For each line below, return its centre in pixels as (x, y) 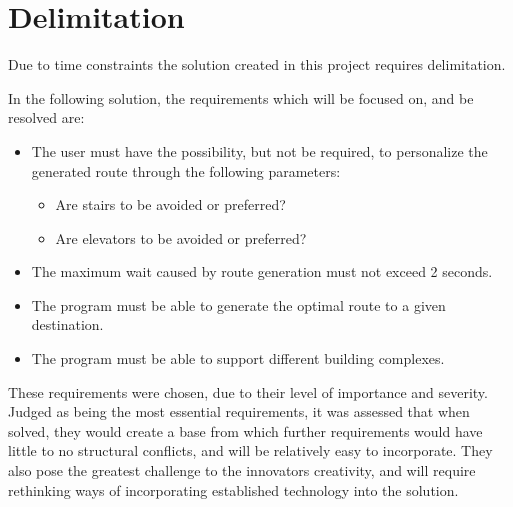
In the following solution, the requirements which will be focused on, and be (241, 97)
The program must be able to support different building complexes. (238, 358)
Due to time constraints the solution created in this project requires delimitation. (257, 64)
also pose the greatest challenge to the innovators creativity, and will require (242, 470)
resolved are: (46, 117)
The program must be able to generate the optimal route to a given (238, 304)
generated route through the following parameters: (186, 170)
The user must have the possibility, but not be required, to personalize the (259, 150)
